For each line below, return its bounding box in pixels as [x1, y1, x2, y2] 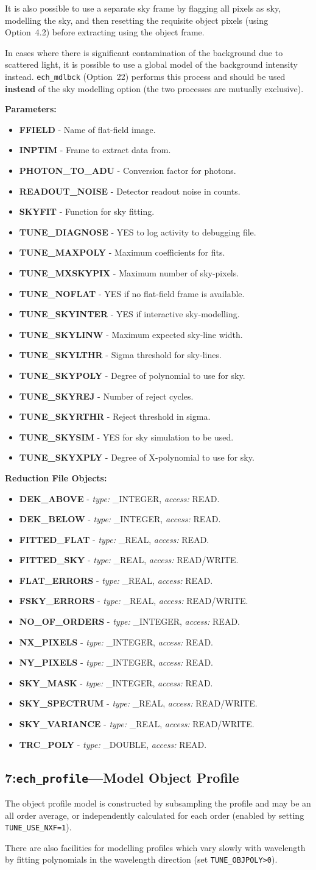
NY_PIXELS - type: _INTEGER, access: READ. [19, 656, 214, 669]
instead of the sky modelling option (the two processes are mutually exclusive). [5, 82, 304, 95]
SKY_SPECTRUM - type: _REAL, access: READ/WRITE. [19, 697, 258, 710]
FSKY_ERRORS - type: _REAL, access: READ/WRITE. [19, 594, 248, 607]
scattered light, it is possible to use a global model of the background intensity [5, 58, 298, 71]
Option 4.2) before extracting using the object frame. [5, 26, 205, 38]
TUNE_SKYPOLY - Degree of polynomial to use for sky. [19, 368, 245, 381]
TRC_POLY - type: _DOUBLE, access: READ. [19, 738, 207, 750]
